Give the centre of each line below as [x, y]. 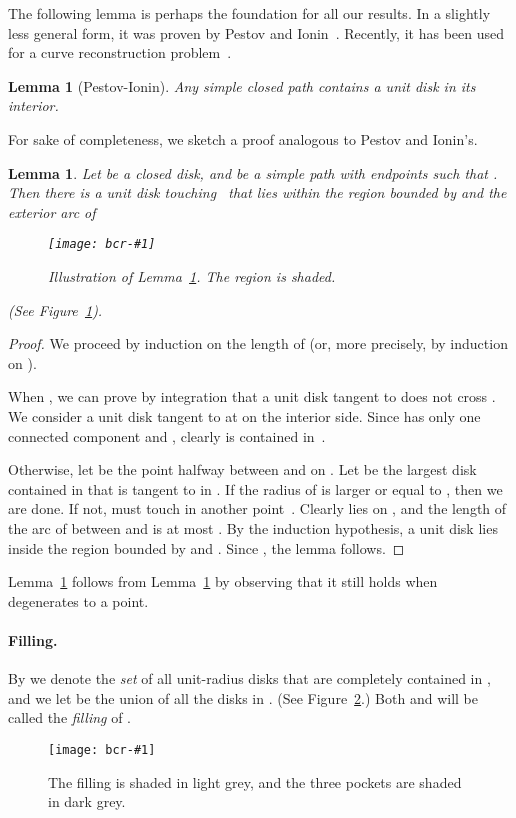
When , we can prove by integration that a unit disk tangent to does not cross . [252, 396]
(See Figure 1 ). [55, 309]
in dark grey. [87, 801]
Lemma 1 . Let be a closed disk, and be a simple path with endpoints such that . [253, 172]
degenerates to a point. [78, 600]
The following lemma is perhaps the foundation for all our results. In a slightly [249, 13]
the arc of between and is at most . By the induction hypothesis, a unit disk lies [253, 527]
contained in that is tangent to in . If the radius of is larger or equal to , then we [255, 488]
